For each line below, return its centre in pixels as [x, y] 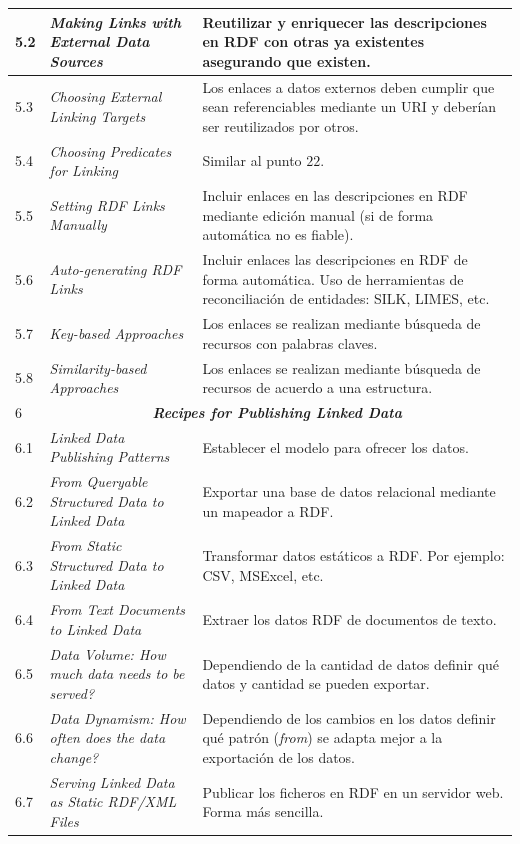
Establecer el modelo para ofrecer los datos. [335, 446]
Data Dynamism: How [117, 717]
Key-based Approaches [116, 332]
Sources [76, 60]
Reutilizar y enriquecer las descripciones [344, 21]
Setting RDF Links [107, 204]
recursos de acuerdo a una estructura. [317, 387]
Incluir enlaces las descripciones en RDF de [335, 259]
